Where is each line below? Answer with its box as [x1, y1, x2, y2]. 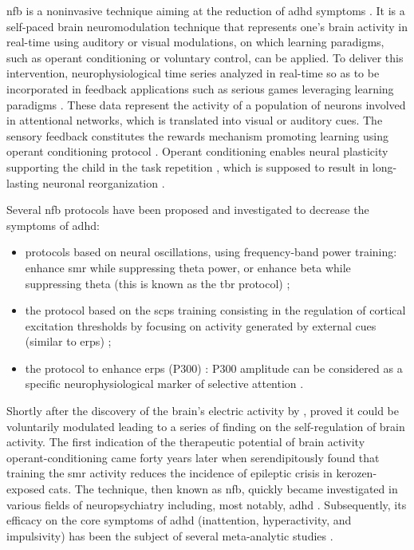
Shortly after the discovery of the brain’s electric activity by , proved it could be [6, 402, 399, 419]
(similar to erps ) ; [25, 333, 112, 350]
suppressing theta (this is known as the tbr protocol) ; [25, 275, 290, 291]
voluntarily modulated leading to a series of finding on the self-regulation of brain [6, 417, 405, 434]
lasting [6, 174, 39, 191]
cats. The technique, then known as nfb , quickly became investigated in [48, 481, 398, 497]
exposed [6, 481, 45, 497]
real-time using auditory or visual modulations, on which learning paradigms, [6, 34, 384, 50]
